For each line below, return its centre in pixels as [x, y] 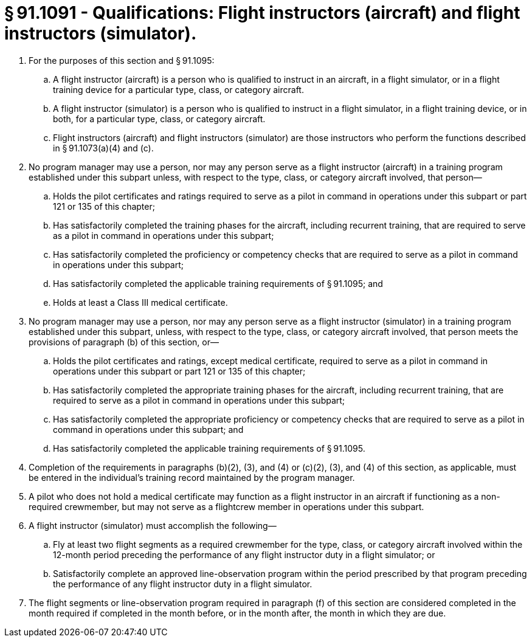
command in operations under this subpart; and [148, 429]
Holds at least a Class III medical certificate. [140, 302]
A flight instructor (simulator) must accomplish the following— [153, 525]
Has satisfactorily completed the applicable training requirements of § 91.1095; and [218, 283]
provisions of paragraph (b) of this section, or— [124, 342]
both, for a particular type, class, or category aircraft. [159, 119]
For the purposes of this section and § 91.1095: [122, 60]
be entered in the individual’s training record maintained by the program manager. [192, 477]
